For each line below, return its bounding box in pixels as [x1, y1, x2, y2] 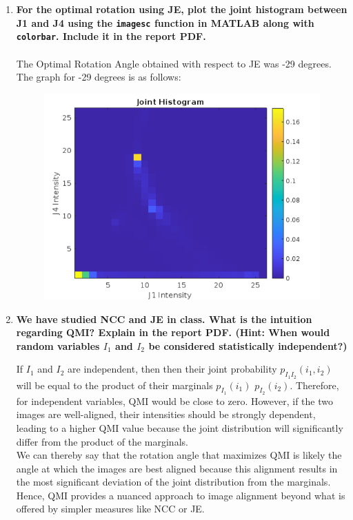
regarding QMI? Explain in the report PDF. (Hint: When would [16, 325, 330, 340]
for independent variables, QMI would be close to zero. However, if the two [16, 393, 333, 408]
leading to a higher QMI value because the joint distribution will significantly [16, 420, 343, 435]
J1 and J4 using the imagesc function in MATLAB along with [16, 15, 314, 30]
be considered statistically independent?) [148, 338, 347, 353]
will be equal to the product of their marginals [16, 377, 213, 392]
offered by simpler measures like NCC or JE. [16, 501, 205, 516]
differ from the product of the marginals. [16, 434, 188, 448]
